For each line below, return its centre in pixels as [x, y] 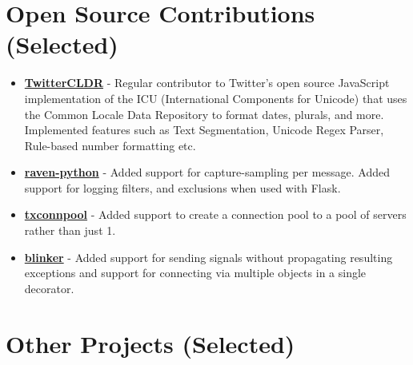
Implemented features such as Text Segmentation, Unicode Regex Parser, [204, 130]
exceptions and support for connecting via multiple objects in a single [195, 273]
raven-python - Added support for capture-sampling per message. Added [207, 172]
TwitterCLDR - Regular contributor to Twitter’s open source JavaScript [207, 83]
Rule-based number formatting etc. [110, 145]
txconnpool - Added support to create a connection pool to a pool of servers [215, 214]
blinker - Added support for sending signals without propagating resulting [209, 257]
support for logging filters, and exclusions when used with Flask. [182, 187]
